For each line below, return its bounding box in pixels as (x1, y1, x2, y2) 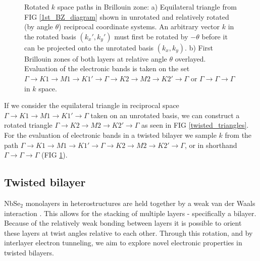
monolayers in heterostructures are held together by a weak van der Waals (25, 197, 255, 208)
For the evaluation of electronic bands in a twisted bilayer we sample (4, 129, 217, 140)
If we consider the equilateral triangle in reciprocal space (4, 100, 179, 111)
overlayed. (175, 53, 206, 64)
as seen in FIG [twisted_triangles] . (141, 120, 249, 130)
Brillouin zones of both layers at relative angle (24, 53, 167, 64)
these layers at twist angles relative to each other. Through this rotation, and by (4, 227, 253, 238)
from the (225, 129, 252, 140)
